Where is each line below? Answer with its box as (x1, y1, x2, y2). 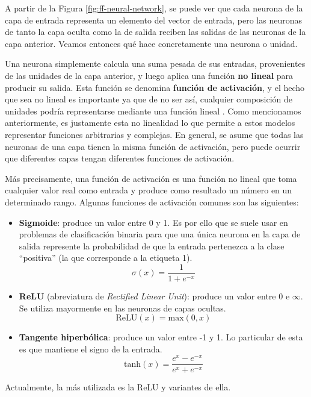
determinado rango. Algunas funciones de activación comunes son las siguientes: (5, 195, 299, 208)
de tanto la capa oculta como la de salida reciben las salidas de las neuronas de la (5, 25, 306, 38)
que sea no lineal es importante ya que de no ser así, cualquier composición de (5, 93, 293, 105)
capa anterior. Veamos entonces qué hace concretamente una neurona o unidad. (5, 37, 298, 49)
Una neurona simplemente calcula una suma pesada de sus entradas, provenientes (5, 57, 306, 70)
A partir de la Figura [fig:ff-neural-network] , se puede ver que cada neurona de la (5, 2, 303, 14)
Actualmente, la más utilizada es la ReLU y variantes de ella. (5, 381, 231, 393)
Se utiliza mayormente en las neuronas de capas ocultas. (19, 301, 226, 314)
